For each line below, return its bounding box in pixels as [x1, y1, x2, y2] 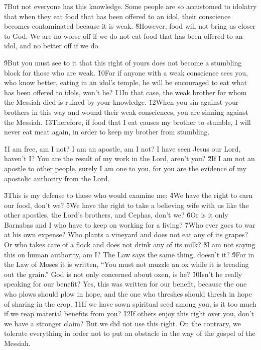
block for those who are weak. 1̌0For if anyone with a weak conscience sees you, [4, 67, 248, 78]
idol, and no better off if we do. [4, 40, 100, 51]
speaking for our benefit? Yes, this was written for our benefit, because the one [4, 278, 247, 289]
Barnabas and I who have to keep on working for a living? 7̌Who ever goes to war [4, 219, 256, 230]
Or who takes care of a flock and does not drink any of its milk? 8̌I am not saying [4, 239, 255, 250]
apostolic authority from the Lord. [4, 173, 110, 183]
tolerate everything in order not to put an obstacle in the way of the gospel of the [4, 328, 255, 338]
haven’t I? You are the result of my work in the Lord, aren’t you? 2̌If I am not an [4, 153, 255, 164]
